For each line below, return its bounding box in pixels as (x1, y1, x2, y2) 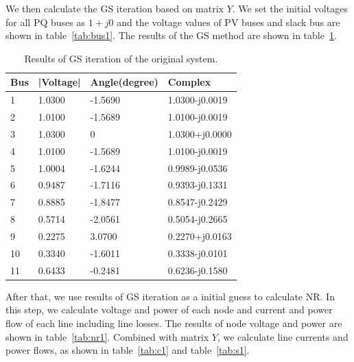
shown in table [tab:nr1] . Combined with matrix (5, 329, 209, 343)
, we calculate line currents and (217, 329, 349, 343)
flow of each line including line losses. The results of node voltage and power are (5, 315, 342, 330)
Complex (167, 75, 211, 89)
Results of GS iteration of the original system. (24, 51, 218, 65)
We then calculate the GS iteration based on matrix (5, 1, 224, 15)
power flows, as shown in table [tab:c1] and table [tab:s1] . (5, 343, 250, 357)
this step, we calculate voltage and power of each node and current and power (5, 302, 333, 317)
